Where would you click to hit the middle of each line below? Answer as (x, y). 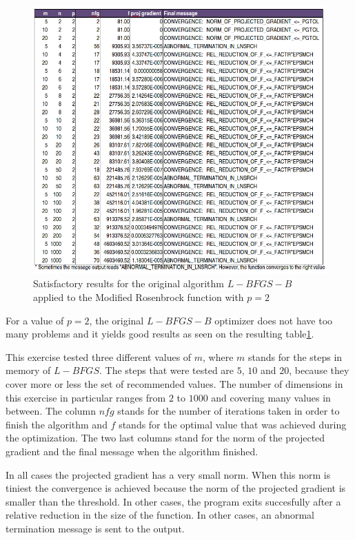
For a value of (35, 320)
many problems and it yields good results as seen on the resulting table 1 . (160, 334)
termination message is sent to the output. (95, 528)
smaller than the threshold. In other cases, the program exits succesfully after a (173, 501)
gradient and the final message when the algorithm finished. (132, 451)
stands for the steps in (295, 356)
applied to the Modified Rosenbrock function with (139, 297)
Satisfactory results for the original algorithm (129, 283)
